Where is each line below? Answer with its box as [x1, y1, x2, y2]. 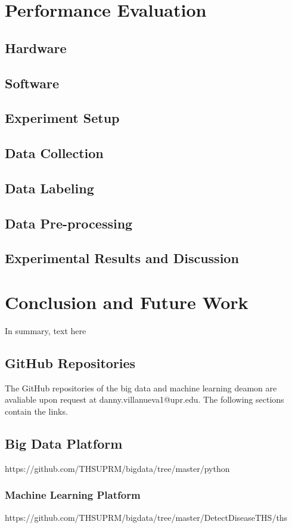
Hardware [5, 38, 67, 57]
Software [5, 73, 60, 92]
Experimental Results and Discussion [5, 249, 239, 267]
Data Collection [5, 144, 104, 162]
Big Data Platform [5, 434, 123, 452]
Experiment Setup [5, 109, 120, 127]
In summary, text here [5, 324, 86, 336]
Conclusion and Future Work [5, 290, 248, 314]
